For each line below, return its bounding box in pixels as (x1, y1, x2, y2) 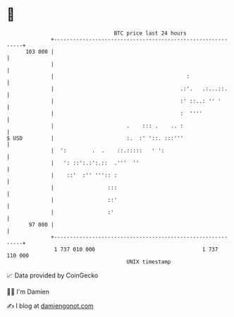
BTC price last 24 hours (113, 30, 187, 37)
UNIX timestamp (126, 258, 171, 265)
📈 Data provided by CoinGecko (6, 271, 99, 280)
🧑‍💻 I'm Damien (6, 287, 50, 296)
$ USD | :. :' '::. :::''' (6, 134, 184, 142)
